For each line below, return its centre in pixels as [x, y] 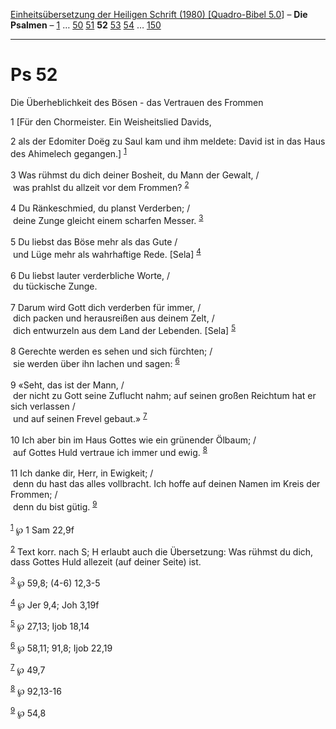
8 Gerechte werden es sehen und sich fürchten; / [111, 351]
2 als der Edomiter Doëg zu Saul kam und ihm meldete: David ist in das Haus [168, 141]
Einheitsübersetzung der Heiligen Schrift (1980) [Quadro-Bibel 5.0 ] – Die [159, 14]
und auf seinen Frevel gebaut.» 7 [80, 417]
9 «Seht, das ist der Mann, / [67, 385]
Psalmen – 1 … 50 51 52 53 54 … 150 [86, 25]
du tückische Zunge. [55, 286]
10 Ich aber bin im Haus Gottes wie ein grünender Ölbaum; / [133, 440]
